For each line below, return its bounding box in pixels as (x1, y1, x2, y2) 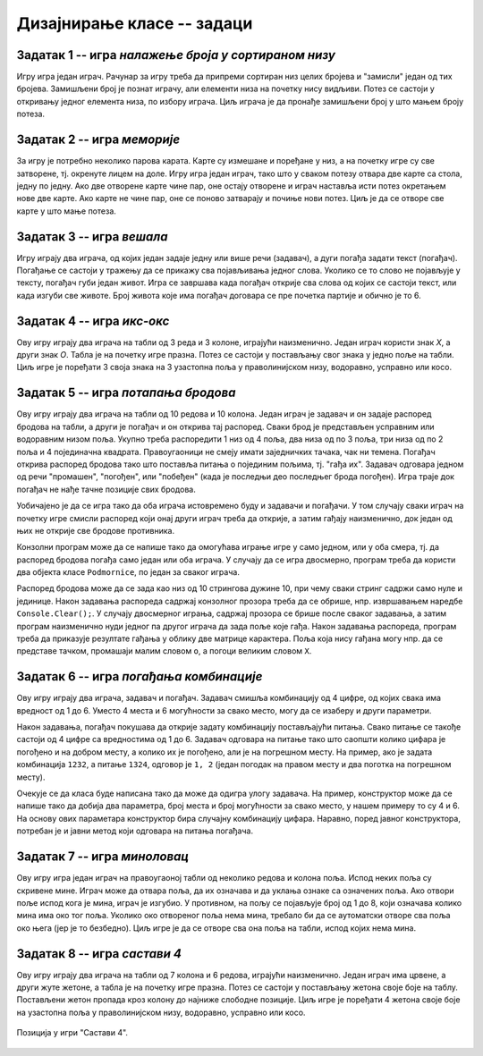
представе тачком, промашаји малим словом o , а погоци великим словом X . (16, 646, 312, 656)
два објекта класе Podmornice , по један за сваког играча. (16, 567, 241, 578)
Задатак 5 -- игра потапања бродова (16, 385, 236, 401)
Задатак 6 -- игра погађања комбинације (16, 669, 263, 684)
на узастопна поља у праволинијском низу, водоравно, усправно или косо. (16, 1007, 306, 1018)
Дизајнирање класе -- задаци (16, 13, 253, 33)
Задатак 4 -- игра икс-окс (16, 313, 170, 328)
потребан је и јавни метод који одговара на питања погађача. (16, 825, 254, 836)
